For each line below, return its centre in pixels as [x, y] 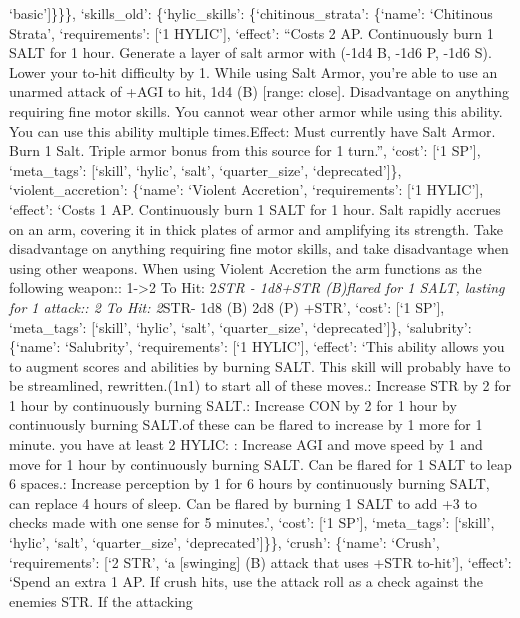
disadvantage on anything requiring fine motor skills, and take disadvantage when [259, 248]
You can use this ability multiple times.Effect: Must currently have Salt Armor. [252, 130]
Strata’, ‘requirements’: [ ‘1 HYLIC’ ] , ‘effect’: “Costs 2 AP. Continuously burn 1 [251, 32]
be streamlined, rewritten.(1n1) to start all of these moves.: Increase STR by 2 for [260, 385]
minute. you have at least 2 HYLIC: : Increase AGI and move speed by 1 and [246, 444]
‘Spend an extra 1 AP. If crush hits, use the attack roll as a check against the [246, 581]
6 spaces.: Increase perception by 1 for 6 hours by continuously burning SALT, [249, 483]
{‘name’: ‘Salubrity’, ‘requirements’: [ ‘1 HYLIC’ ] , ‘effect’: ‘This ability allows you [257, 346]
